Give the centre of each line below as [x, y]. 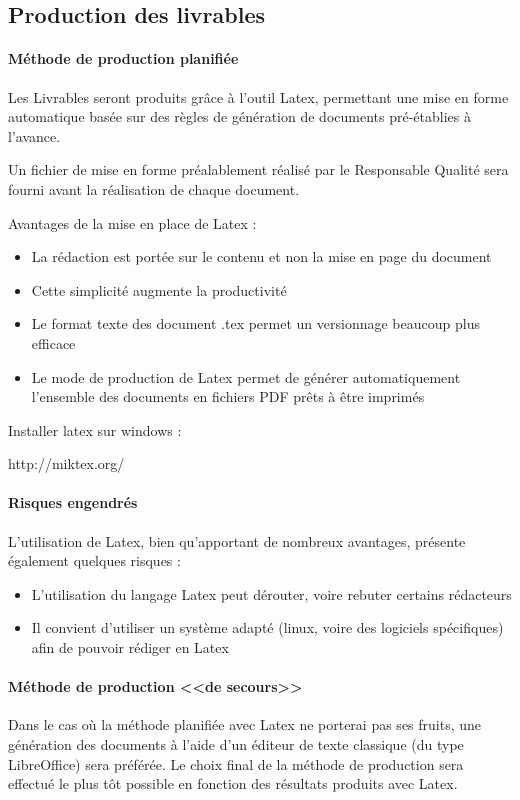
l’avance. [34, 135]
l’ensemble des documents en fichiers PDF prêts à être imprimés [228, 396]
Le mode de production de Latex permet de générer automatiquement [246, 376]
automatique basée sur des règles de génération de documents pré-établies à [239, 116]
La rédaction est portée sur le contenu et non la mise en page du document [261, 256]
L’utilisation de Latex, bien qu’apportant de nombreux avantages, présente [237, 540]
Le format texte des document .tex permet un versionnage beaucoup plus [255, 323]
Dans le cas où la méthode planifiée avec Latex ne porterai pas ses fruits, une [245, 724]
